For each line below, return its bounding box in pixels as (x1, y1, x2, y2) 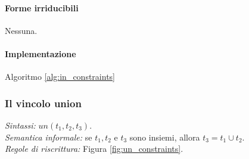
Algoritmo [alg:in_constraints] (5, 70, 115, 83)
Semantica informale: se (5, 130, 92, 143)
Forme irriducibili (5, 1, 79, 14)
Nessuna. (5, 24, 38, 36)
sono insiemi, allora (129, 130, 200, 143)
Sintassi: (5, 119, 36, 131)
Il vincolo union (5, 95, 82, 110)
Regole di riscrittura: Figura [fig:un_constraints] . (5, 142, 183, 155)
